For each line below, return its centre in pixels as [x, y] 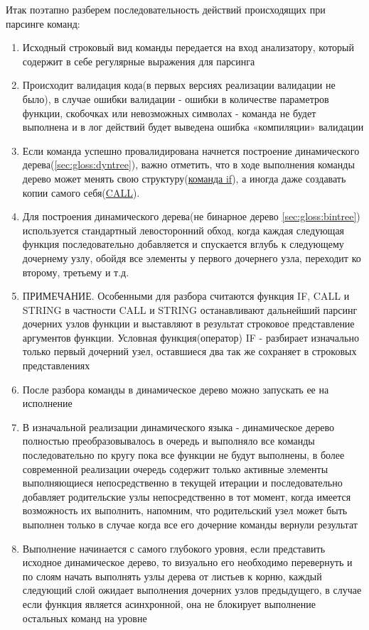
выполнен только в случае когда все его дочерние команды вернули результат [190, 524]
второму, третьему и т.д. [76, 272]
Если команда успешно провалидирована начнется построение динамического [191, 150]
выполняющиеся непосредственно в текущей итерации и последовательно [182, 483]
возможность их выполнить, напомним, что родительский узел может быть [185, 510]
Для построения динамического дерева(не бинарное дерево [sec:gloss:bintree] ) [191, 216]
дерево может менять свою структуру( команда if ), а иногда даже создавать [184, 178]
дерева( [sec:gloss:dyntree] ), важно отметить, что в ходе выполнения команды [188, 164]
